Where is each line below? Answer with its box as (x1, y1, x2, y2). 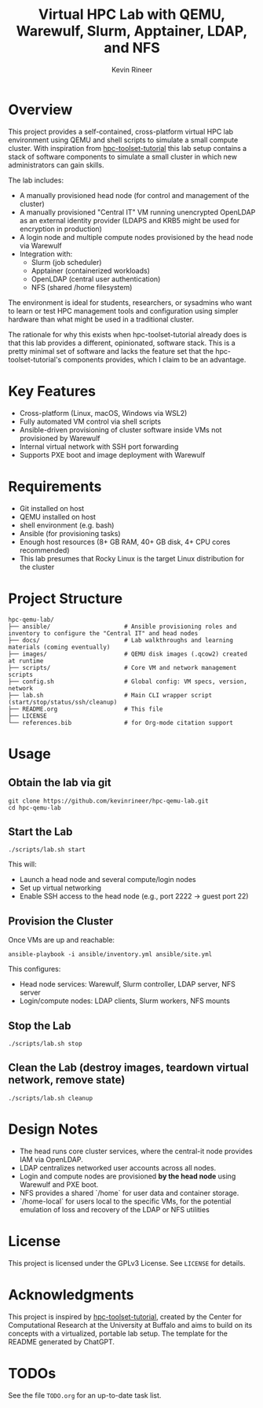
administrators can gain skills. (8, 160, 104, 170)
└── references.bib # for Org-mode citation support (8, 719, 234, 726)
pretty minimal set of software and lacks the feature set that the (8, 346, 214, 355)
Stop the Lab (8, 1019, 71, 1032)
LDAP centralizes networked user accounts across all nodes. (19, 1163, 217, 1172)
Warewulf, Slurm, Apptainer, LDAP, (16, 22, 248, 40)
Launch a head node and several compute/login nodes (19, 875, 196, 884)
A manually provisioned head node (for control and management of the (19, 190, 250, 200)
